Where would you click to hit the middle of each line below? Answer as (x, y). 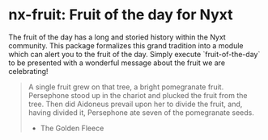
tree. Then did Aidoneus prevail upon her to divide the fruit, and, (135, 104)
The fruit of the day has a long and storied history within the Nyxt (117, 37)
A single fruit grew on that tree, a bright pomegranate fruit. (126, 87)
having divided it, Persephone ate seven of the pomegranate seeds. (141, 112)
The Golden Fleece (72, 128)
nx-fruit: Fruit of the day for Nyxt (121, 15)
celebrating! (28, 71)
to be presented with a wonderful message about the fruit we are (117, 63)
